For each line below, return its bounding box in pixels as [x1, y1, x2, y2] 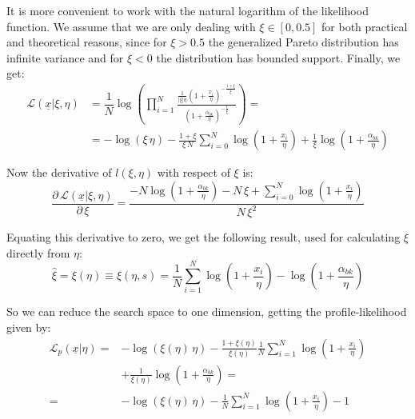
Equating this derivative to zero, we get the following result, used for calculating [6, 229, 401, 245]
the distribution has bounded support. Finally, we [156, 49, 401, 66]
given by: [6, 319, 51, 335]
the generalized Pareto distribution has [208, 34, 399, 50]
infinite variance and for [6, 49, 124, 66]
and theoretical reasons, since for [6, 34, 167, 50]
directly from [6, 244, 70, 261]
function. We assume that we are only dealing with [6, 18, 256, 34]
